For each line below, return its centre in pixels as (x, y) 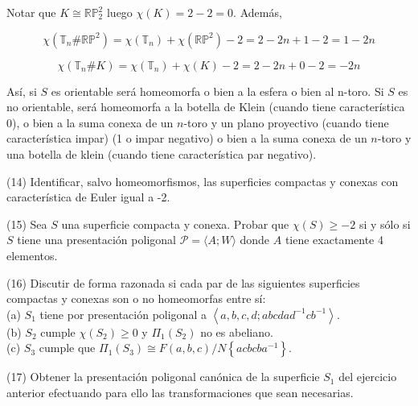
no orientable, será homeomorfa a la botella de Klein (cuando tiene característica (206, 107)
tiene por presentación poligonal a (123, 314)
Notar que (31, 12)
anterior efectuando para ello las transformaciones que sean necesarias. (180, 392)
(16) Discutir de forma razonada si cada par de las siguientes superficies (183, 282)
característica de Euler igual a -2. (88, 197)
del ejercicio (368, 377)
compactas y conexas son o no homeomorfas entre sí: (136, 298)
